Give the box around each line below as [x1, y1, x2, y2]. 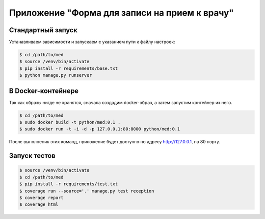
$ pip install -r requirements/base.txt [19, 66, 118, 71]
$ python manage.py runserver [19, 72, 92, 78]
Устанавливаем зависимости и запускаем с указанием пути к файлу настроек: [9, 39, 175, 45]
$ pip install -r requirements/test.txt [19, 181, 118, 187]
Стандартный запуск [9, 26, 78, 34]
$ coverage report [19, 195, 64, 200]
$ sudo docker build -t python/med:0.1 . [19, 120, 121, 125]
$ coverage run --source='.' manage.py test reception [19, 188, 154, 194]
